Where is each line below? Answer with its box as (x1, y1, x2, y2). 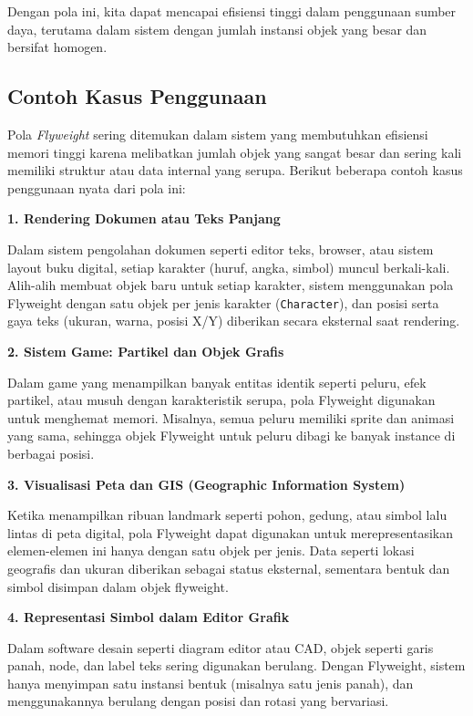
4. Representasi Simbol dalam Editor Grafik (7, 607, 290, 627)
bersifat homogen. (7, 37, 108, 57)
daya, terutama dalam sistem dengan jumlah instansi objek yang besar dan (7, 19, 427, 38)
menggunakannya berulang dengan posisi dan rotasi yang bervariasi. (7, 691, 389, 711)
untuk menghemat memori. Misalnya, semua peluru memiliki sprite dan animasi (7, 408, 455, 427)
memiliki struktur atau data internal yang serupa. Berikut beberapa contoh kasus (7, 161, 463, 180)
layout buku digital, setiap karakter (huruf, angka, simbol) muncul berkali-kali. (7, 257, 450, 276)
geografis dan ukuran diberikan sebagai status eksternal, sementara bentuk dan (7, 558, 450, 577)
